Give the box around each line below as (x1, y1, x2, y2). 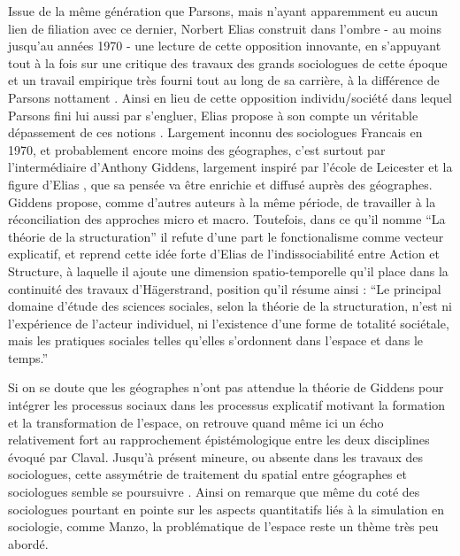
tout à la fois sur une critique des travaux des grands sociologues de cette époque (8, 53, 448, 72)
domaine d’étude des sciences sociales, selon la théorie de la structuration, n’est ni (8, 297, 452, 315)
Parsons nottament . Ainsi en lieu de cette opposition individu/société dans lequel (8, 88, 452, 106)
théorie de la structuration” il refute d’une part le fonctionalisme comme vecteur (8, 227, 444, 245)
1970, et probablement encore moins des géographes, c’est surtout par (8, 140, 386, 158)
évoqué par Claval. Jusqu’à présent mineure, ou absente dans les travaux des (8, 447, 424, 466)
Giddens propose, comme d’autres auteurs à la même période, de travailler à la (8, 192, 436, 211)
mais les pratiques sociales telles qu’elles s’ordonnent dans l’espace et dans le (8, 331, 424, 350)
